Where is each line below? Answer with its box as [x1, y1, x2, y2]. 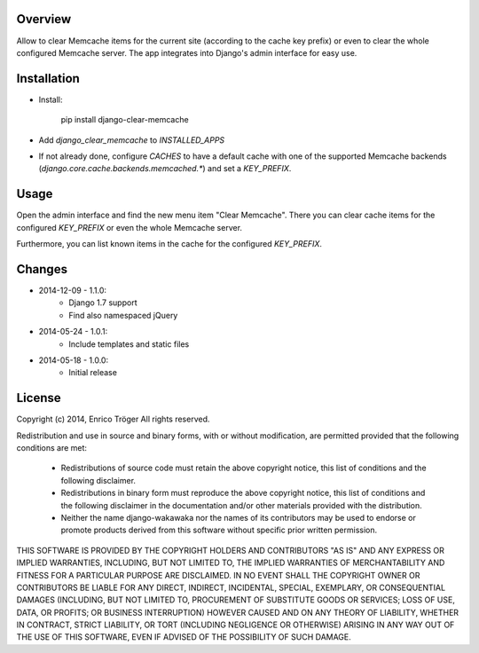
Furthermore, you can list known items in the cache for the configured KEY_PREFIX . [16, 239, 323, 249]
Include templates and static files [68, 338, 190, 350]
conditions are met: [16, 443, 88, 452]
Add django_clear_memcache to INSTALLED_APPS [38, 134, 225, 146]
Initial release [68, 367, 117, 378]
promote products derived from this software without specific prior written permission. [60, 524, 378, 536]
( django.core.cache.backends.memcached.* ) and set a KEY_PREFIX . [38, 163, 292, 174]
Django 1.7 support [68, 297, 137, 308]
